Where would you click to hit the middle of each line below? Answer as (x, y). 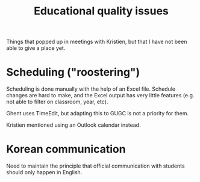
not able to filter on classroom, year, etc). (57, 102)
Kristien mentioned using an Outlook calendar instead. (73, 125)
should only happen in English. (44, 172)
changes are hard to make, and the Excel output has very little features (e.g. (100, 96)
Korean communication (66, 149)
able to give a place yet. (36, 48)
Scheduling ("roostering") (73, 72)
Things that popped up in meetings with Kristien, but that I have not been (97, 42)
